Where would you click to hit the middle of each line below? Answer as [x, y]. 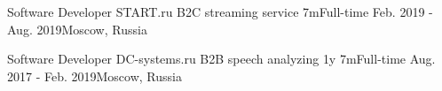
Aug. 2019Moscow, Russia [77, 29]
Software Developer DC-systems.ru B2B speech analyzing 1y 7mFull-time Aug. [221, 59]
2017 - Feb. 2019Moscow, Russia [95, 76]
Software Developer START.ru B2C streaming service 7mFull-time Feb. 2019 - [220, 11]
